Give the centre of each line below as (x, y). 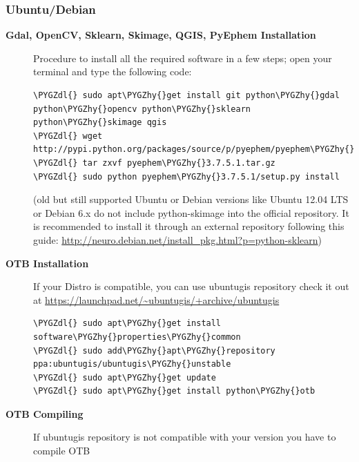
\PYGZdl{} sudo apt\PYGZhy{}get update (125, 377)
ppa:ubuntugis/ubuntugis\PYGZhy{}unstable (132, 364)
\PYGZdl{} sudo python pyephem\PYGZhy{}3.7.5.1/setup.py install (186, 176)
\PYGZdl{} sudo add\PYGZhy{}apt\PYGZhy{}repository (154, 350)
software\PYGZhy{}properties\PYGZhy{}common (137, 337)
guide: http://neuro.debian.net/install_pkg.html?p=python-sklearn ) (178, 239)
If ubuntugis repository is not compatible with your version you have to (185, 437)
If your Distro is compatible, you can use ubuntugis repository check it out (191, 286)
